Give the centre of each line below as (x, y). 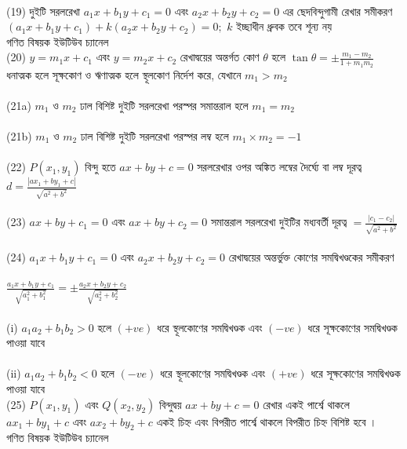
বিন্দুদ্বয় (171, 404)
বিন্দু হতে (100, 167)
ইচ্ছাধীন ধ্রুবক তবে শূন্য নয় (284, 26)
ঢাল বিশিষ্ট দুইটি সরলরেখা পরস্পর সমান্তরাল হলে (164, 105)
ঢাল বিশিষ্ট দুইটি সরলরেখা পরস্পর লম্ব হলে (154, 135)
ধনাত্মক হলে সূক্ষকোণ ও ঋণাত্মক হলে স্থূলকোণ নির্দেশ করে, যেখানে (124, 74)
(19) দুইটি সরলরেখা (44, 11)
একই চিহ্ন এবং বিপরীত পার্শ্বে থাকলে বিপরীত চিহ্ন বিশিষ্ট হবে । (267, 421)
